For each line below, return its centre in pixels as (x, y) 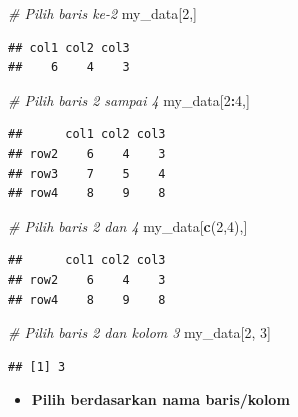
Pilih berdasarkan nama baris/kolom (160, 399)
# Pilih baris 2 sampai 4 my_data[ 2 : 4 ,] (129, 99)
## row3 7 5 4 (87, 173)
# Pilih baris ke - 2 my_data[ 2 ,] (102, 13)
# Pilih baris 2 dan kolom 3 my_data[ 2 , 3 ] (139, 332)
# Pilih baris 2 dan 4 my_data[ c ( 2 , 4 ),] (128, 225)
